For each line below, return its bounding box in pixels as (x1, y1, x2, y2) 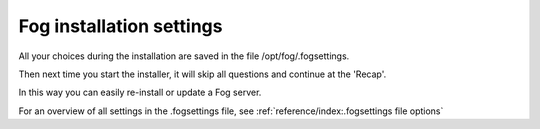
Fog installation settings (18, 15, 223, 37)
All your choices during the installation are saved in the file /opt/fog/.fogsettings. (18, 50, 350, 62)
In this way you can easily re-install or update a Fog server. (18, 86, 262, 99)
